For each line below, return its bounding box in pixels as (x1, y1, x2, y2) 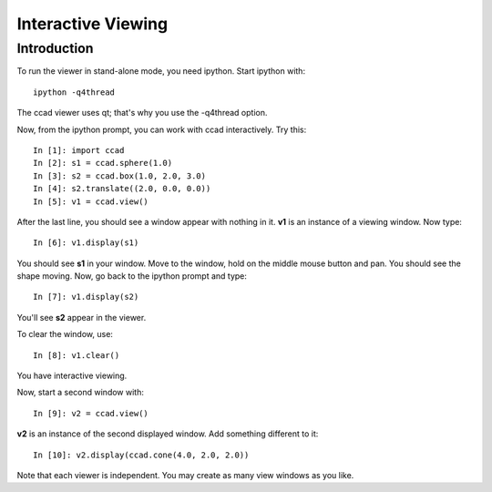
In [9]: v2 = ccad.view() (33, 408, 149, 418)
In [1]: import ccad (33, 145, 125, 155)
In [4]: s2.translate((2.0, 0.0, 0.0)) (33, 183, 211, 194)
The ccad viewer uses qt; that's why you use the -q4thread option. (16, 108, 268, 118)
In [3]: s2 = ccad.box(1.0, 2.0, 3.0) (33, 170, 207, 181)
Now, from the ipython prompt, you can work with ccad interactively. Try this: (16, 124, 307, 135)
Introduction (16, 40, 94, 56)
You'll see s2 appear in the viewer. (16, 312, 147, 323)
